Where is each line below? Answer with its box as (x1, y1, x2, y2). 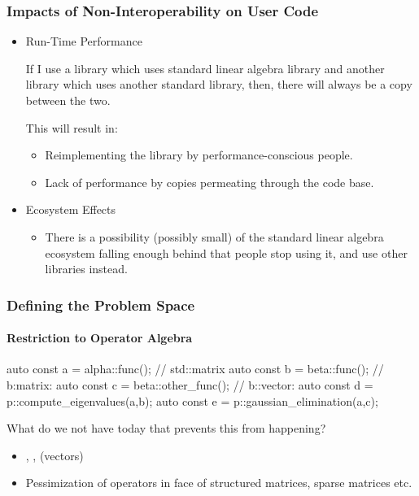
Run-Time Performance (25, 33, 142, 50)
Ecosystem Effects (25, 201, 116, 218)
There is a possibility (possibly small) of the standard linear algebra (45, 228, 384, 245)
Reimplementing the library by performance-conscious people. (45, 146, 353, 163)
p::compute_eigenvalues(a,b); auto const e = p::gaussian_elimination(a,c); (7, 392, 378, 409)
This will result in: (25, 119, 118, 136)
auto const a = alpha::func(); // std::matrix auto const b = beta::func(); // (7, 360, 384, 377)
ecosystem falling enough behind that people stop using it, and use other (45, 244, 408, 261)
